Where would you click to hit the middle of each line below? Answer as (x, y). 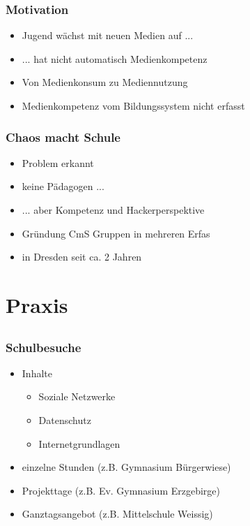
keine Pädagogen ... (63, 186)
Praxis (37, 304)
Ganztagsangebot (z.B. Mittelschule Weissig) (117, 514)
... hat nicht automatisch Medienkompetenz (115, 58)
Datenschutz (65, 420)
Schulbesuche (44, 347)
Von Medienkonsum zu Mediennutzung (105, 82)
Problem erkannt (58, 162)
